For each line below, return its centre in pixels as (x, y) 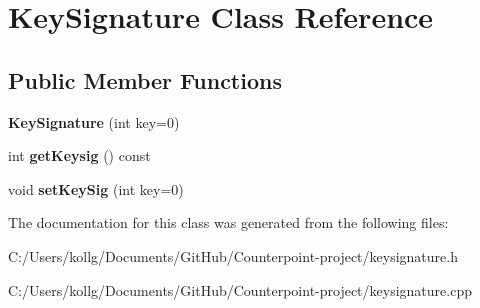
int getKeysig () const (79, 155)
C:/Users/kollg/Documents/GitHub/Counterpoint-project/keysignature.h (233, 255)
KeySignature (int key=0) (94, 121)
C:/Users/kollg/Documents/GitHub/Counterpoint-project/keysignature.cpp (240, 289)
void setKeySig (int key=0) (96, 188)
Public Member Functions (145, 79)
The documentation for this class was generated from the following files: (228, 222)
